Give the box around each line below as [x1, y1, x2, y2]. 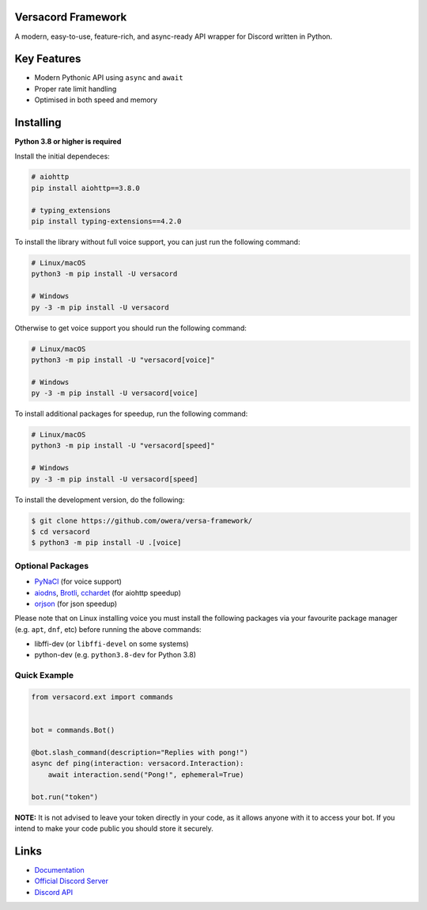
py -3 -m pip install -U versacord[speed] [31, 474, 198, 483]
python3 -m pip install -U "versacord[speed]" [31, 441, 215, 451]
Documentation [34, 865, 85, 874]
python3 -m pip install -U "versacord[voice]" [31, 355, 215, 364]
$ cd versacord [31, 527, 90, 536]
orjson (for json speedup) [34, 599, 118, 608]
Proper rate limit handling [34, 84, 117, 93]
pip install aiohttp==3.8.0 [31, 183, 140, 192]
